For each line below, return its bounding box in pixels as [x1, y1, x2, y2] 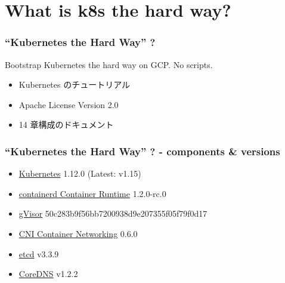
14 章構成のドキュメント [18, 118, 114, 131]
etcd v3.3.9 [18, 247, 59, 260]
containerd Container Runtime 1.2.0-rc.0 [18, 187, 166, 199]
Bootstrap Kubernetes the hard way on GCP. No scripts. [5, 58, 213, 70]
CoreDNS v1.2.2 [18, 267, 78, 280]
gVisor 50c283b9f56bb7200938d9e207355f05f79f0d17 [18, 207, 207, 220]
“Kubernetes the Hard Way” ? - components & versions [5, 143, 280, 158]
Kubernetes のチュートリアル [18, 78, 131, 91]
